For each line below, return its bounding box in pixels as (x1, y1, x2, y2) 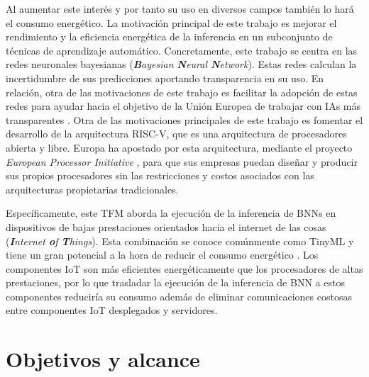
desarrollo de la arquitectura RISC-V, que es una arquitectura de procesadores (6, 126, 347, 141)
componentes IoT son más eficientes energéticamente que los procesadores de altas (6, 261, 363, 276)
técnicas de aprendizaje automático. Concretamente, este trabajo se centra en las (6, 43, 358, 57)
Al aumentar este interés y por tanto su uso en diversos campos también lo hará (6, 1, 354, 16)
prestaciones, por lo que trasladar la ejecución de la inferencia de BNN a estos (6, 275, 345, 290)
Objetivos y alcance (6, 344, 200, 373)
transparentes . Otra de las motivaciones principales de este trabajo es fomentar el (6, 112, 363, 127)
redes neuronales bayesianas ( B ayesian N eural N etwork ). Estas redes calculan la (6, 57, 357, 72)
